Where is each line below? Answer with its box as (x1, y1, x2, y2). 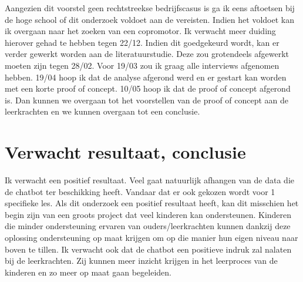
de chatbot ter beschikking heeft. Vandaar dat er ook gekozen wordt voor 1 (5, 185, 275, 197)
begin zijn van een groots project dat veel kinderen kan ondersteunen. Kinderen (5, 208, 292, 220)
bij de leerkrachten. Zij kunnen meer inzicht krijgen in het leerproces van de (5, 254, 278, 267)
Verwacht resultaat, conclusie (5, 140, 246, 164)
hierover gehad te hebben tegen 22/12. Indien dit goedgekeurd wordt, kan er (5, 36, 280, 48)
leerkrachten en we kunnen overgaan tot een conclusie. (5, 105, 200, 117)
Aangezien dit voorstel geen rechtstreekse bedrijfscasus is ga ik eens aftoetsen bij (5, 2, 295, 14)
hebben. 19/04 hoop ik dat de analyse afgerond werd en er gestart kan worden (5, 70, 287, 83)
